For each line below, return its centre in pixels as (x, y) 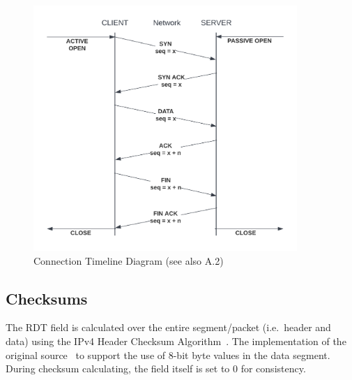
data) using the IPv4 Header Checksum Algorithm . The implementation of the (176, 341)
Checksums (47, 298)
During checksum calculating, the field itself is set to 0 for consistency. (156, 368)
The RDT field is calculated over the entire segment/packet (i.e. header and (168, 327)
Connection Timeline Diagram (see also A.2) (129, 260)
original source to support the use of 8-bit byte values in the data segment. (168, 355)
